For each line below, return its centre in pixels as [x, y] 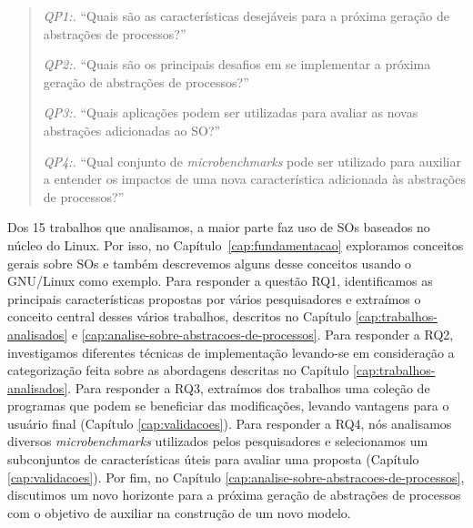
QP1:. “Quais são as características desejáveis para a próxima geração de [246, 15]
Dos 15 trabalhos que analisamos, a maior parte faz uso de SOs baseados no [219, 227]
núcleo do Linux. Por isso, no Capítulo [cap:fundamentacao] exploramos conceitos [236, 244]
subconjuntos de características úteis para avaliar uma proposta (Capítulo [213, 459]
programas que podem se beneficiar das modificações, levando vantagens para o [228, 406]
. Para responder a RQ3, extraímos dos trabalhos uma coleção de [249, 387]
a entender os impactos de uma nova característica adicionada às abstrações [254, 179]
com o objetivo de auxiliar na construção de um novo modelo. [179, 512]
